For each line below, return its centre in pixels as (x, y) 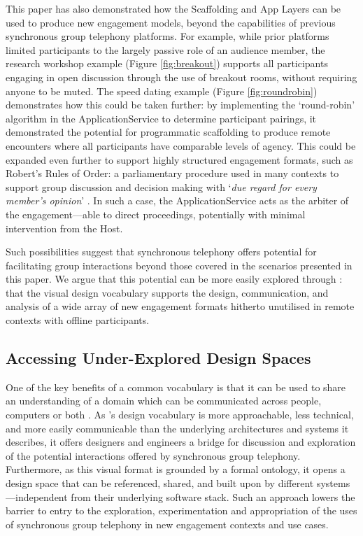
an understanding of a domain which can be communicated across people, (164, 401)
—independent (37, 496)
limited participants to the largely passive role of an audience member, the (165, 49)
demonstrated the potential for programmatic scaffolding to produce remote (168, 132)
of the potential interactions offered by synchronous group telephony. (153, 455)
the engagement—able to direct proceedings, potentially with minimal (156, 214)
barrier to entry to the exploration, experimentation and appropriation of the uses (181, 510)
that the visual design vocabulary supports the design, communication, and (167, 292)
